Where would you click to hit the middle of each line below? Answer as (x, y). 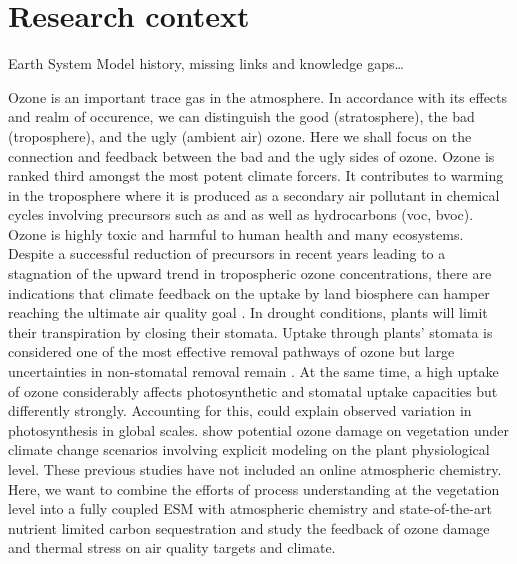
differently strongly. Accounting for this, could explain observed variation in (240, 410)
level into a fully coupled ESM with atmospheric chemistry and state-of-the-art (250, 508)
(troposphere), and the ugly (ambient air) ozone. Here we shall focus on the (240, 135)
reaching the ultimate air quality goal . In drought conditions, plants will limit (248, 312)
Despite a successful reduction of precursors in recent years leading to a (227, 253)
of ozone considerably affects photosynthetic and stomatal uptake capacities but (253, 390)
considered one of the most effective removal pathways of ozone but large (231, 351)
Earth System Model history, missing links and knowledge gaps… (206, 63)
